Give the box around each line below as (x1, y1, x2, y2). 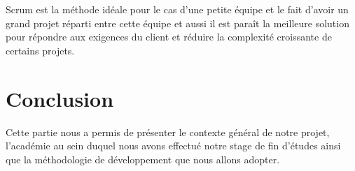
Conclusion (6, 84, 114, 112)
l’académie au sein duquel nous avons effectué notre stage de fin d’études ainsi (6, 138, 341, 153)
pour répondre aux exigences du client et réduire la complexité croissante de (6, 29, 332, 44)
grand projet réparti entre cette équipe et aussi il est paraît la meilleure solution (6, 15, 349, 30)
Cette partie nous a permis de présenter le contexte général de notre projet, (6, 124, 330, 139)
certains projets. (6, 43, 75, 57)
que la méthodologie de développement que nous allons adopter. (6, 151, 280, 166)
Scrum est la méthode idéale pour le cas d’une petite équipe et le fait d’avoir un (6, 2, 349, 16)
